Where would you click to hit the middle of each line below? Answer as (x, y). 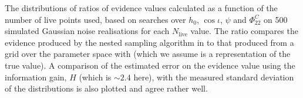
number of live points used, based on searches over (95, 19)
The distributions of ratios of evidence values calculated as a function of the (141, 8)
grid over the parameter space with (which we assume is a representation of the (148, 54)
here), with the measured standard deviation (214, 77)
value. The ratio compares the (244, 31)
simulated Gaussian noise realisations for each (87, 31)
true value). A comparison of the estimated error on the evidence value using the (150, 65)
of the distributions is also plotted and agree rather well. (106, 88)
